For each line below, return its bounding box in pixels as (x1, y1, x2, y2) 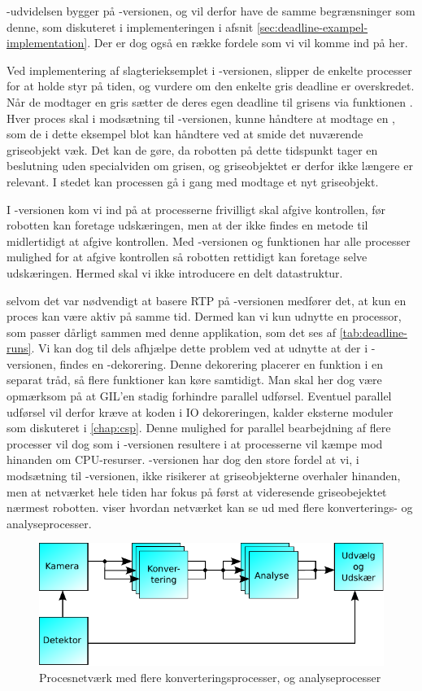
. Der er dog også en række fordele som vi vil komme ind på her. (87, 34, 408, 51)
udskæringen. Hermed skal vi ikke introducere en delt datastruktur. (7, 264, 343, 281)
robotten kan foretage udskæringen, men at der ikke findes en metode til (7, 216, 368, 234)
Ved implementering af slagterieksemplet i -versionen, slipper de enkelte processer (7, 61, 412, 78)
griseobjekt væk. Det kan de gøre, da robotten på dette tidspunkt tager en (7, 141, 378, 158)
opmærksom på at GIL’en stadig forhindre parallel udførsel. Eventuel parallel (7, 387, 392, 405)
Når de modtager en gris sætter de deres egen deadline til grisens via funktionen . (7, 93, 413, 110)
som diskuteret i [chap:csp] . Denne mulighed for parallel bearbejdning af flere (7, 419, 391, 436)
